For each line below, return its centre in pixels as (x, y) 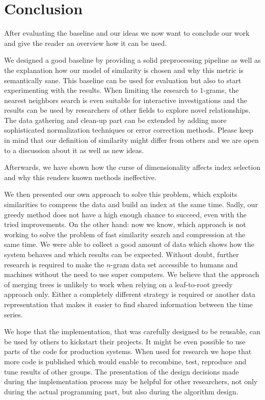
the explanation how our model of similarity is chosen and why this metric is (124, 70)
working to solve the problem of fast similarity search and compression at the (125, 234)
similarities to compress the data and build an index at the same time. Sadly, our (131, 204)
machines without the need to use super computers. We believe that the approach (132, 274)
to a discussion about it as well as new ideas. (74, 150)
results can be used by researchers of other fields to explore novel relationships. (127, 110)
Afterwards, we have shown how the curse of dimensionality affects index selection (132, 167)
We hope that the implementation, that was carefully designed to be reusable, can (132, 331)
